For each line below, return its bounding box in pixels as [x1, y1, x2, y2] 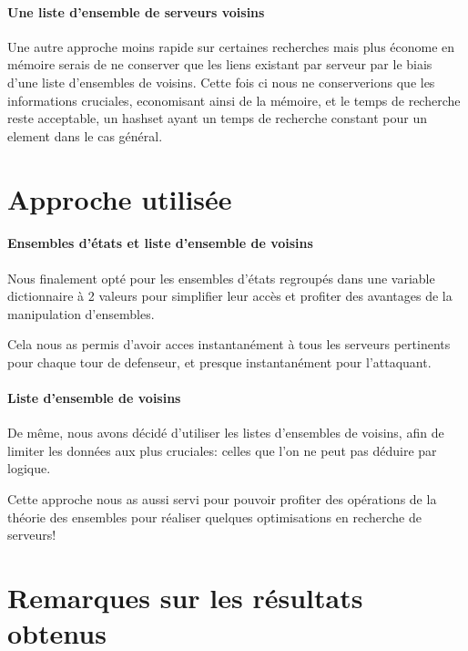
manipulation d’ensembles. [7, 304, 155, 323]
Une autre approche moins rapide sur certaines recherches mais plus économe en [7, 36, 455, 56]
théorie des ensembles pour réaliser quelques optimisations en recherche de [7, 507, 422, 526]
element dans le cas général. [7, 126, 163, 145]
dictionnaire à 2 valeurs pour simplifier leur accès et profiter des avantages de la [7, 286, 453, 305]
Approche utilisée [7, 180, 232, 217]
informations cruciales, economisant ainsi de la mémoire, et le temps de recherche [7, 90, 461, 109]
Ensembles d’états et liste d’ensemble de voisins [7, 233, 313, 253]
